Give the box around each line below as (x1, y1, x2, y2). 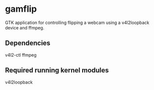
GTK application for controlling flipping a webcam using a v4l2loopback (5, 20, 150, 25)
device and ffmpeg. (5, 24, 44, 30)
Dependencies (5, 39, 50, 47)
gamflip (5, 3, 37, 15)
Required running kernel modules (5, 66, 109, 74)
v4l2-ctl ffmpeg (5, 52, 37, 58)
